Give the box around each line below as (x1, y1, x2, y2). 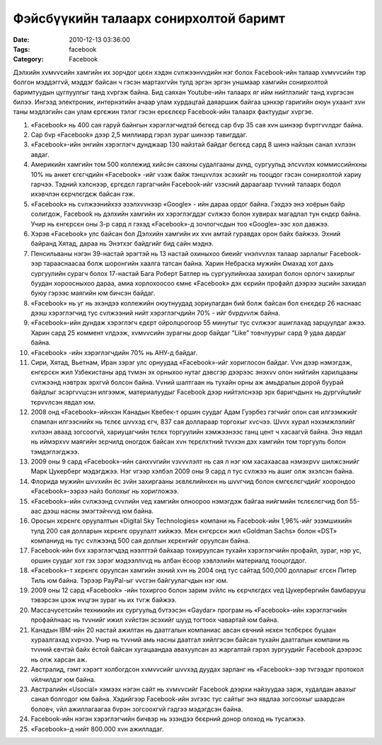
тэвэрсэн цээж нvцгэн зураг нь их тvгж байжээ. (30, 596, 177, 604)
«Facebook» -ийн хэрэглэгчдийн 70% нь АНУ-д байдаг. (30, 348, 198, 357)
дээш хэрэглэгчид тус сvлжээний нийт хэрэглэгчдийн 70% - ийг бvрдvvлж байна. (30, 308, 281, 318)
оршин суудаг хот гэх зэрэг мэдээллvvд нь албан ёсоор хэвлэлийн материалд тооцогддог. (30, 556, 307, 565)
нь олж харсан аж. (30, 655, 88, 664)
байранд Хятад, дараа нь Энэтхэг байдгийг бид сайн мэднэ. (30, 239, 214, 248)
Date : (13, 35, 30, 44)
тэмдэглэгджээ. (30, 447, 79, 456)
